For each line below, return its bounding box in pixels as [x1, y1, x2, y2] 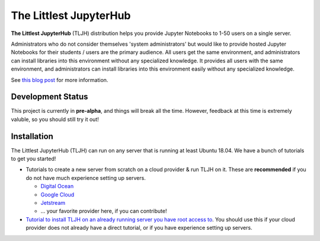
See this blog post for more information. [11, 76, 108, 83]
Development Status [11, 92, 88, 102]
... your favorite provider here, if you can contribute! [40, 208, 167, 215]
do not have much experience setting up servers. [25, 174, 146, 181]
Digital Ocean [40, 183, 74, 190]
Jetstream [40, 199, 66, 207]
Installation [11, 131, 53, 141]
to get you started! [11, 155, 56, 163]
